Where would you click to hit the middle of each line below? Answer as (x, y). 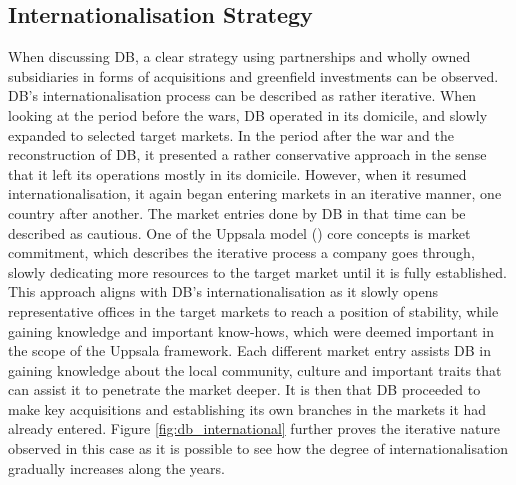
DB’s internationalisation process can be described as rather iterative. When (242, 95)
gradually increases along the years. (116, 467)
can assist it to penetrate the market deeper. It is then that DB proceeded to (244, 389)
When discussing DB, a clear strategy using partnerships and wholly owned (239, 56)
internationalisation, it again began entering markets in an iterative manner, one (255, 193)
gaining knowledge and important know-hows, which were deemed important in (251, 330)
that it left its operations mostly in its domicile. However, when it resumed (237, 173)
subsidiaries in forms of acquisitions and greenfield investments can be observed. (253, 75)
